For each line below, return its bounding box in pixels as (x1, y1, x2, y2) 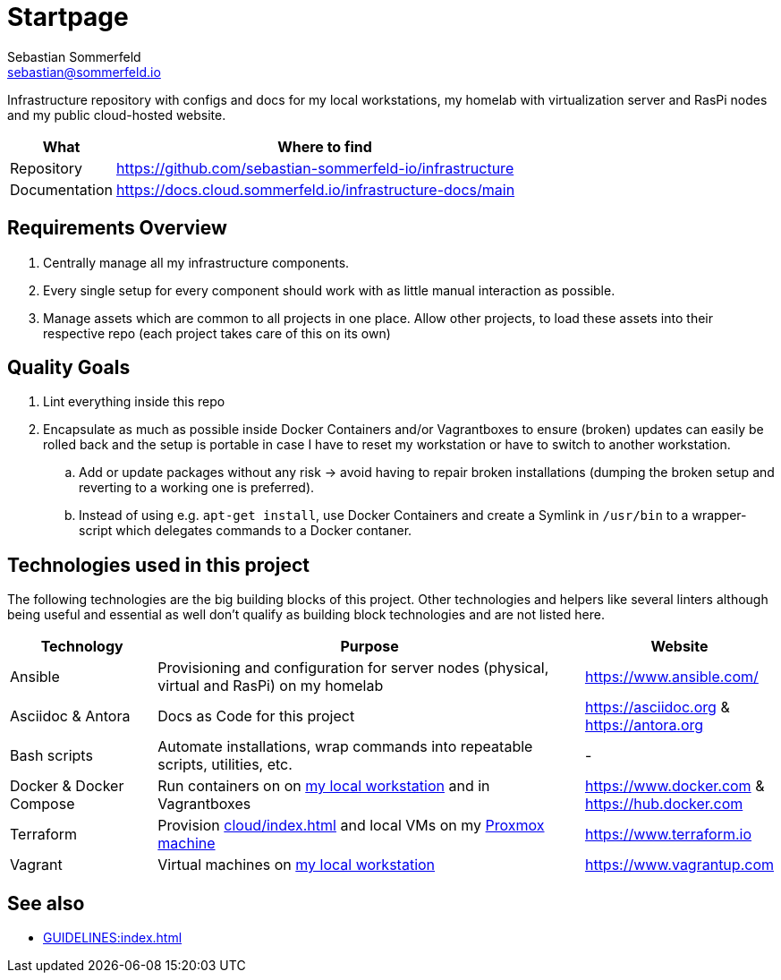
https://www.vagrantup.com (584, 856, 774, 874)
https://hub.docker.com (584, 795, 743, 814)
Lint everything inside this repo (43, 394, 225, 410)
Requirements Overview (7, 217, 227, 240)
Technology (40, 637, 123, 656)
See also (7, 891, 85, 915)
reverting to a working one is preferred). (79, 480, 315, 496)
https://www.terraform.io (584, 825, 752, 844)
